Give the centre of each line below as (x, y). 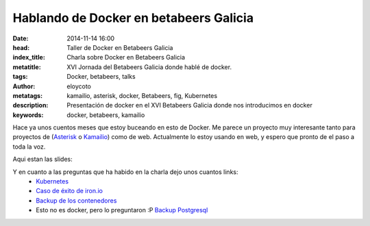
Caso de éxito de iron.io (69, 191)
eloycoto (79, 86)
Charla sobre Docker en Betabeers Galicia (126, 58)
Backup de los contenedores (76, 200)
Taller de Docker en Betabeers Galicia (120, 47)
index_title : (29, 58)
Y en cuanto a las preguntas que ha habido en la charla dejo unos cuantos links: (125, 172)
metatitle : (27, 67)
